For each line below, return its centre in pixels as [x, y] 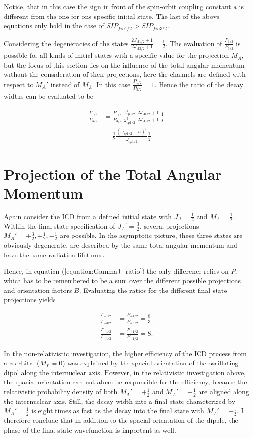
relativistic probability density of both [61, 392]
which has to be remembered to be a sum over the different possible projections [123, 280]
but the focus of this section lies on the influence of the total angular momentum [124, 64]
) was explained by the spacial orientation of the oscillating [151, 363]
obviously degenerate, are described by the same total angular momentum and [121, 245]
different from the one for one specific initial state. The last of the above [112, 16]
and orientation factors [38, 290]
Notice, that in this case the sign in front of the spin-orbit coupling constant [117, 6]
